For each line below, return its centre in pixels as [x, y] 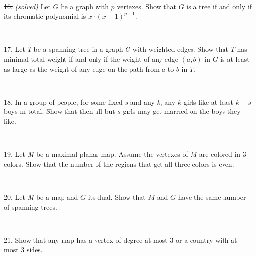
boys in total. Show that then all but [60, 111]
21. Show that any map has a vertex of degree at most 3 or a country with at [121, 239]
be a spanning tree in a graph [78, 49]
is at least [235, 58]
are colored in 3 [223, 154]
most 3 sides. [23, 249]
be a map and [57, 197]
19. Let [15, 154]
